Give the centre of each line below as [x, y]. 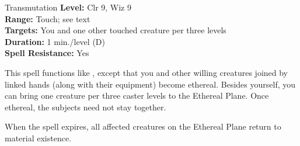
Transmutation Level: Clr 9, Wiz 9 [68, 7]
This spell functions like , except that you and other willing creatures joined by [146, 72]
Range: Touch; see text [48, 18]
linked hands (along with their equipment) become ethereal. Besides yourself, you [150, 84]
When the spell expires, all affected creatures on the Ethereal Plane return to [143, 126]
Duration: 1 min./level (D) [55, 41]
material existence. [38, 138]
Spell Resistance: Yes [47, 53]
